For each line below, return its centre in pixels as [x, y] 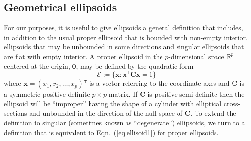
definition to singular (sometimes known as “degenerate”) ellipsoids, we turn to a [125, 123]
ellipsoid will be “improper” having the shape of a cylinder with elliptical [113, 103]
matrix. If [123, 94]
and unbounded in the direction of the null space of [106, 113]
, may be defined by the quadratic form [135, 66]
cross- [232, 103]
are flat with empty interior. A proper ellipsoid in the [83, 56]
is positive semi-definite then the [196, 94]
